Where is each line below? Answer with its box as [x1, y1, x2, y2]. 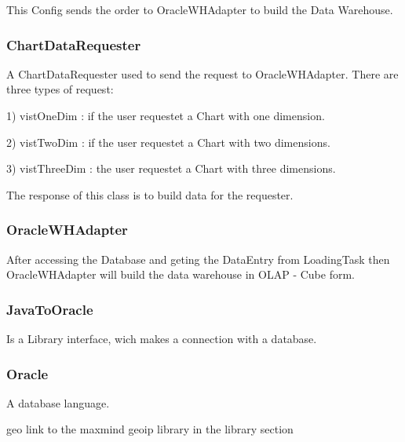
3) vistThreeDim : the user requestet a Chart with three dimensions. [6, 160, 336, 177]
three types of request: [6, 81, 114, 97]
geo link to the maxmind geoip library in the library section [6, 421, 294, 437]
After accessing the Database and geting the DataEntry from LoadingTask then [6, 250, 390, 267]
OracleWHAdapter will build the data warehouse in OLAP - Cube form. [6, 266, 355, 283]
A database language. [6, 394, 110, 411]
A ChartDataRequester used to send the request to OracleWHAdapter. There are [6, 65, 399, 82]
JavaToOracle [6, 299, 93, 319]
